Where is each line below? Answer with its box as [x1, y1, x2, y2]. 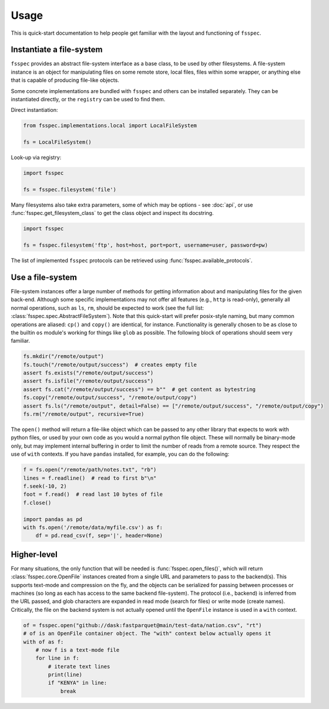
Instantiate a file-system [11, 45, 103, 55]
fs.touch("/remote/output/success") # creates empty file [23, 361, 197, 368]
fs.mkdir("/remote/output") [23, 353, 104, 360]
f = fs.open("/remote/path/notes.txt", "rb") [23, 466, 157, 473]
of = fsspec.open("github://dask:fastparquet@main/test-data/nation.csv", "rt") [23, 622, 262, 628]
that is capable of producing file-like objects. [11, 77, 120, 84]
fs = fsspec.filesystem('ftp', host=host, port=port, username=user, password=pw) [23, 242, 268, 249]
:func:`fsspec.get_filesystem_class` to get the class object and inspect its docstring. [11, 210, 214, 217]
